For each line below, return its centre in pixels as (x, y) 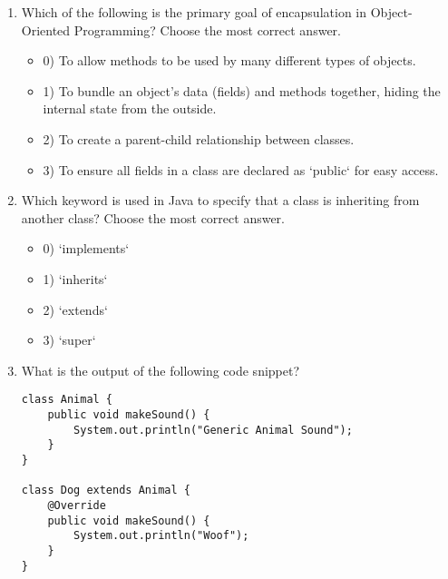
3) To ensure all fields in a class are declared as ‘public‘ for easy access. (241, 169)
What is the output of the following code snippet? (161, 370)
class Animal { (67, 400)
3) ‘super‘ (69, 340)
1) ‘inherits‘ (75, 278)
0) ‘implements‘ (86, 248)
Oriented (46, 29)
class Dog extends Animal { (106, 491)
